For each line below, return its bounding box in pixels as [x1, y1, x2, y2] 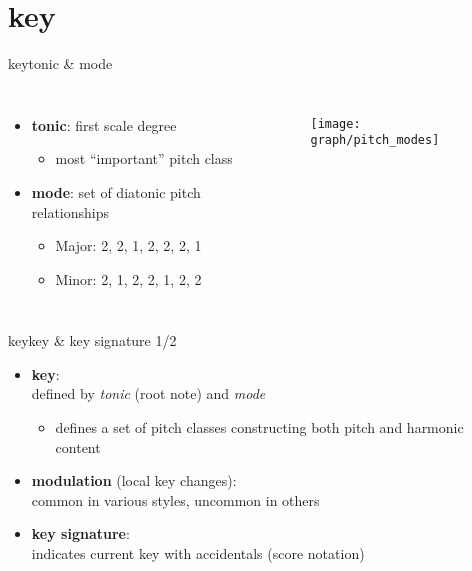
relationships [31, 201, 110, 222]
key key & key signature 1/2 [8, 330, 177, 351]
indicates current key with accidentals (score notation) [31, 543, 365, 564]
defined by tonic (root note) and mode [31, 383, 266, 404]
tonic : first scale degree [31, 114, 177, 135]
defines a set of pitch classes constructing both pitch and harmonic [55, 417, 464, 438]
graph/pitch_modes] [310, 133, 440, 148]
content [55, 436, 101, 457]
